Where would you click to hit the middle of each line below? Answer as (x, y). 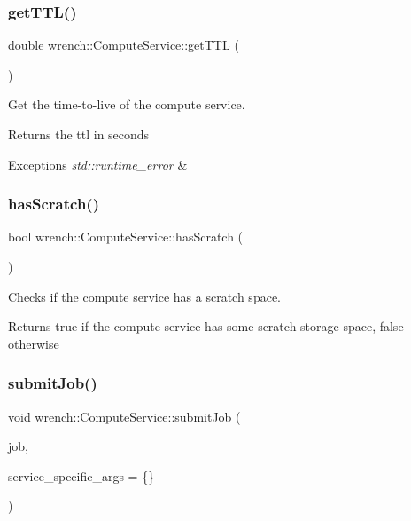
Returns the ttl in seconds (79, 134)
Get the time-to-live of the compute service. (127, 104)
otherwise (34, 343)
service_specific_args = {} (81, 475)
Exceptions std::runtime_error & (98, 164)
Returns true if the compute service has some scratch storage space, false (206, 326)
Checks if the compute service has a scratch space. (144, 296)
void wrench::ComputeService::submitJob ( (124, 416)
